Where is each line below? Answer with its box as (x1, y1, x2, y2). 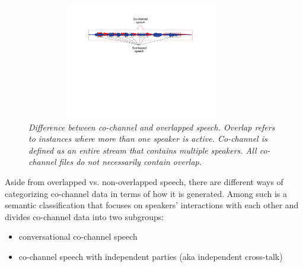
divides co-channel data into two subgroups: (5, 210, 164, 223)
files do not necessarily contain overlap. (59, 155, 202, 168)
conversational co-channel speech (18, 230, 138, 243)
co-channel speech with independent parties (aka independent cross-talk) (18, 250, 283, 262)
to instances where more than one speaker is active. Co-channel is (28, 132, 267, 145)
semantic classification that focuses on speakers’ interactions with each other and (5, 199, 299, 211)
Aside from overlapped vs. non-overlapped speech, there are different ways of (5, 175, 283, 187)
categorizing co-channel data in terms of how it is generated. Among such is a (5, 187, 287, 199)
